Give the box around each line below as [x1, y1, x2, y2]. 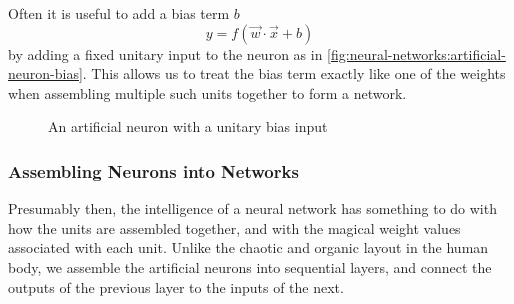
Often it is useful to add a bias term [8, 3, 230, 23]
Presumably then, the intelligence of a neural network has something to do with [8, 198, 497, 219]
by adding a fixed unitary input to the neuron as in [8, 43, 323, 64]
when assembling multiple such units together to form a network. [8, 82, 407, 103]
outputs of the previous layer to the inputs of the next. [8, 276, 344, 297]
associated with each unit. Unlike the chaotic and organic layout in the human [8, 237, 489, 258]
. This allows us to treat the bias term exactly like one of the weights [82, 63, 506, 84]
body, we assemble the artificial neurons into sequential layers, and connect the [8, 256, 492, 277]
